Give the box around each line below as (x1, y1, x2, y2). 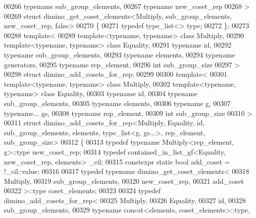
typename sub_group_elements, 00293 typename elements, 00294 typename (4, 49, 235, 59)
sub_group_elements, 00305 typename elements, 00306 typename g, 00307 (4, 98, 231, 108)
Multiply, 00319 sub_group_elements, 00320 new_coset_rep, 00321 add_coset (4, 175, 244, 186)
